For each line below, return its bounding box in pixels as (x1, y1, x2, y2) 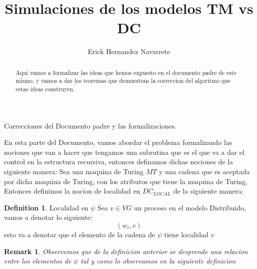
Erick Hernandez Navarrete (87, 46, 170, 57)
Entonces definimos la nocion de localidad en (4, 186, 140, 196)
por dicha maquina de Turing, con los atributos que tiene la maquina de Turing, (4, 176, 248, 186)
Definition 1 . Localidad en (4, 202, 89, 212)
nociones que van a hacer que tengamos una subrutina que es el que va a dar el (4, 146, 245, 157)
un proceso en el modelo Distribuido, (134, 202, 246, 212)
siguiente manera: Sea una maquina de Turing (4, 166, 144, 177)
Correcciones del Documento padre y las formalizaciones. (4, 120, 177, 131)
